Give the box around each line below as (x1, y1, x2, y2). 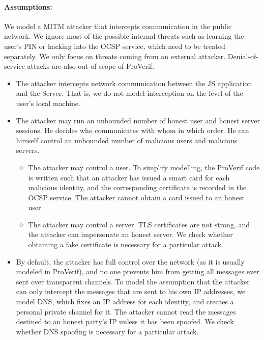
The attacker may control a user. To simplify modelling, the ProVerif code (28, 162, 260, 172)
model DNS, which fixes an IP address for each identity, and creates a (16, 296, 234, 307)
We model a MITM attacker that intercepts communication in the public (4, 20, 231, 31)
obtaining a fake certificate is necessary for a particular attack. (28, 239, 224, 250)
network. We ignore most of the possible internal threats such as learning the (4, 31, 244, 41)
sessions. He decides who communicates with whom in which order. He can (16, 125, 249, 136)
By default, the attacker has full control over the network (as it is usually (16, 256, 245, 267)
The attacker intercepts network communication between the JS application (16, 77, 252, 88)
